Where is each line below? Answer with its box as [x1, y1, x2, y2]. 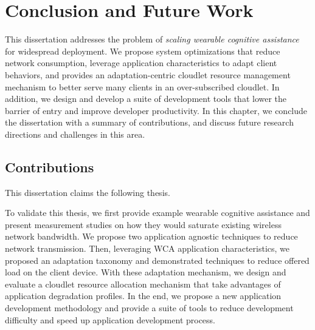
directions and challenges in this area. [5, 127, 145, 140]
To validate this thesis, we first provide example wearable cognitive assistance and [5, 206, 310, 219]
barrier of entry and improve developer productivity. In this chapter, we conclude [5, 104, 308, 116]
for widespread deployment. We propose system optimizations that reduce [5, 44, 280, 57]
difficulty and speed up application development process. [5, 313, 216, 326]
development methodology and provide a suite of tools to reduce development [5, 301, 294, 314]
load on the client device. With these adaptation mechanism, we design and [5, 266, 286, 278]
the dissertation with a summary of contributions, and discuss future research [5, 116, 294, 129]
